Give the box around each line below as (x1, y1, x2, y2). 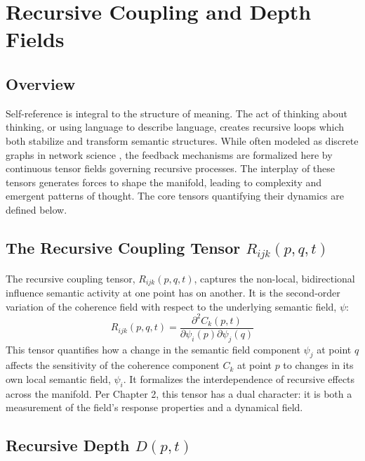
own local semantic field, (6, 371, 111, 386)
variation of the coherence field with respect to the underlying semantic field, (6, 299, 337, 313)
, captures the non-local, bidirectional (194, 271, 355, 285)
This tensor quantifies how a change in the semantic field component (6, 342, 300, 356)
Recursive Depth (6, 434, 130, 456)
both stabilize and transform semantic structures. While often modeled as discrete (6, 133, 359, 148)
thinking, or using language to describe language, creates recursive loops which (6, 119, 345, 134)
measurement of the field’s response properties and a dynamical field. (6, 400, 303, 415)
